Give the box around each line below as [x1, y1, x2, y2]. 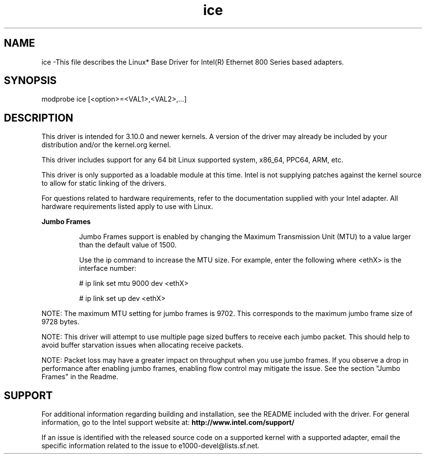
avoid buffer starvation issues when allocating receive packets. [41, 341, 244, 350]
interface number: [79, 264, 137, 273]
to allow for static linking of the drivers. [41, 179, 166, 188]
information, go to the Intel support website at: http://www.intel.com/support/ [41, 418, 295, 427]
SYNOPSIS [4, 74, 57, 87]
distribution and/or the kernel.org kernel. [41, 141, 171, 149]
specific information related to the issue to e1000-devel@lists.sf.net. [41, 441, 260, 450]
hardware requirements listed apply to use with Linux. [41, 202, 213, 211]
